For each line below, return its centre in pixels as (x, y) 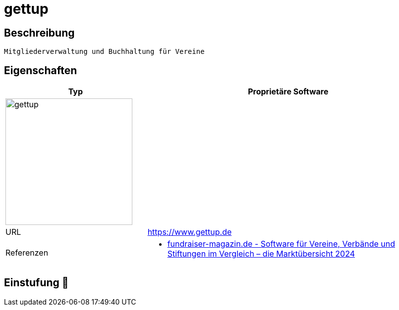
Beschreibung (39, 33)
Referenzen (27, 253)
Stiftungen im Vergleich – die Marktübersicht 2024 (261, 254)
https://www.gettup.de (190, 232)
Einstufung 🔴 (36, 283)
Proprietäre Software (288, 92)
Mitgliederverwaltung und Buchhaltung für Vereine (104, 52)
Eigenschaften (41, 70)
